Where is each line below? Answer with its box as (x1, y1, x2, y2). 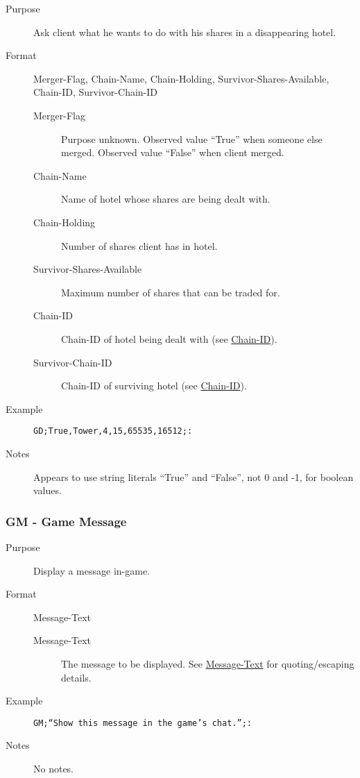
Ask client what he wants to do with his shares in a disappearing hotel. (33, 24, 336, 39)
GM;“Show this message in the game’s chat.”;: (33, 718, 252, 728)
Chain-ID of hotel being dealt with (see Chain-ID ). (61, 331, 277, 346)
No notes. (33, 761, 74, 775)
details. (61, 670, 92, 684)
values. (33, 483, 62, 498)
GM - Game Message (6, 512, 127, 530)
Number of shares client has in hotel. (61, 238, 218, 253)
